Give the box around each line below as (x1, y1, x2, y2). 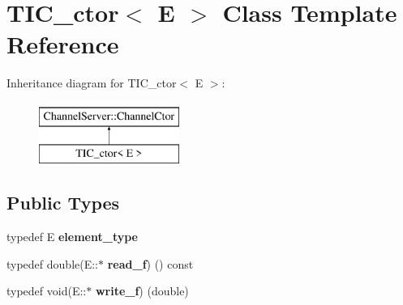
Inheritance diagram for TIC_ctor (6, 74, 177, 91)
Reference (6, 28, 119, 61)
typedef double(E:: (6, 255, 99, 272)
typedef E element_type (6, 228, 138, 245)
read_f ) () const (107, 255, 194, 272)
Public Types (6, 190, 120, 215)
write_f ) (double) (95, 282, 189, 299)
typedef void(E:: (6, 282, 87, 299)
